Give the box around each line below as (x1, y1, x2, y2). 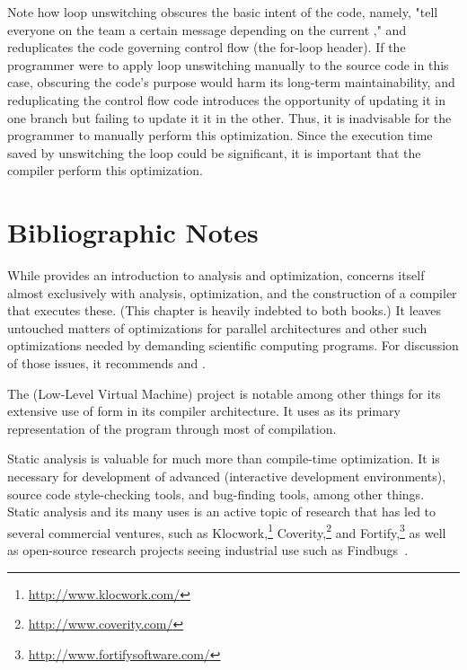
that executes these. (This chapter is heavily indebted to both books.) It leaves (7, 301, 442, 320)
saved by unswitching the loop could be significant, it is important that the (7, 143, 421, 162)
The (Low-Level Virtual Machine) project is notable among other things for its (7, 383, 441, 402)
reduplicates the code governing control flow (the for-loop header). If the (7, 38, 406, 57)
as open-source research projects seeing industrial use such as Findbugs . (7, 541, 409, 560)
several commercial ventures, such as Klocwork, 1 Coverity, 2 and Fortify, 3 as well (7, 520, 446, 542)
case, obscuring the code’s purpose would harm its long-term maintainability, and (7, 73, 455, 92)
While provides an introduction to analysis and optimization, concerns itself (7, 266, 425, 285)
